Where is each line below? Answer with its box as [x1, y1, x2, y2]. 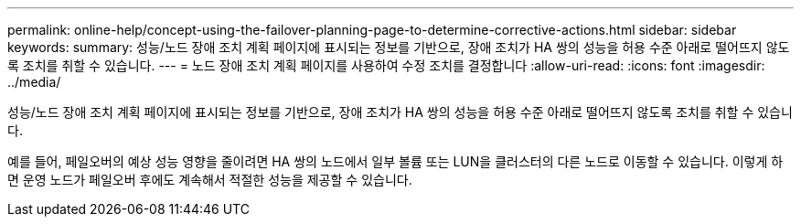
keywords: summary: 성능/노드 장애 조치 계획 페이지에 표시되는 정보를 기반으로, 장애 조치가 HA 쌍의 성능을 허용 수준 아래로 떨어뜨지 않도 [7, 39, 790, 55]
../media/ [7, 74, 61, 90]
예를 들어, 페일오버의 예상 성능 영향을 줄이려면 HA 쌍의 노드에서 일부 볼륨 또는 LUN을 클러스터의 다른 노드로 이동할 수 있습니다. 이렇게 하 [7, 154, 784, 169]
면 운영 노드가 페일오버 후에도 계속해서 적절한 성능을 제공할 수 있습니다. [7, 172, 412, 187]
